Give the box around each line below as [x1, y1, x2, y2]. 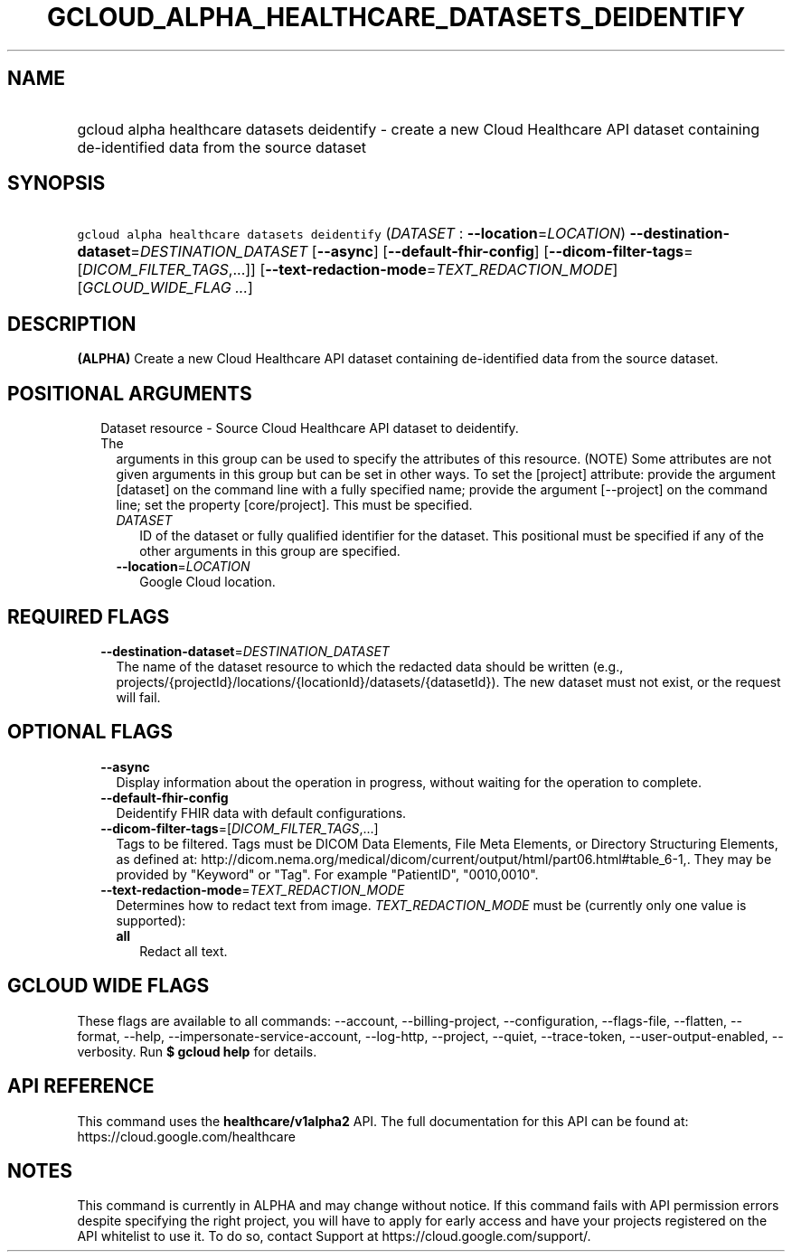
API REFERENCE [7, 1075, 155, 1098]
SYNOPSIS [7, 172, 106, 195]
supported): [116, 912, 186, 928]
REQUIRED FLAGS [7, 605, 170, 628]
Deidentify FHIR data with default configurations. [116, 804, 407, 821]
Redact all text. [139, 943, 228, 959]
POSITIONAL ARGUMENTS [7, 381, 252, 405]
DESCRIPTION [7, 312, 137, 335]
